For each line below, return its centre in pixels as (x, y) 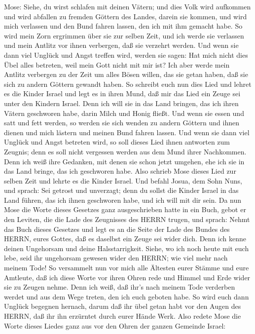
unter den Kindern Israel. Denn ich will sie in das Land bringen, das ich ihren (121, 103)
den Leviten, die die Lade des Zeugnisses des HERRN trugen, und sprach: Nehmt (127, 219)
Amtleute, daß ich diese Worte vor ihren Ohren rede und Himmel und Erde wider (127, 277)
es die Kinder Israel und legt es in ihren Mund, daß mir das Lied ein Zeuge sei (122, 93)
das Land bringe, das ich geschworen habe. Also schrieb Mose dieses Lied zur (120, 171)
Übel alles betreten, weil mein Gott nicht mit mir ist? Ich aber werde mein (117, 64)
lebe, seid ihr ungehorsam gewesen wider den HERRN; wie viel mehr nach (116, 258)
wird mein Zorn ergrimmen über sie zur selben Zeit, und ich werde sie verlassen (124, 35)
